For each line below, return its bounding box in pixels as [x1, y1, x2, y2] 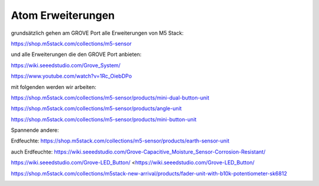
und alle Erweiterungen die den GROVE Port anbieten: [11, 51, 142, 58]
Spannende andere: [11, 127, 59, 134]
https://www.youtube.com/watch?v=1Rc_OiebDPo [11, 72, 132, 79]
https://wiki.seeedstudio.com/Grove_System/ [11, 62, 121, 69]
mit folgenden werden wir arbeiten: [11, 83, 97, 91]
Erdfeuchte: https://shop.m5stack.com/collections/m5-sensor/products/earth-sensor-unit [11, 137, 230, 144]
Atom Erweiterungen [11, 9, 115, 22]
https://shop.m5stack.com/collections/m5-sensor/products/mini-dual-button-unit [11, 94, 210, 101]
